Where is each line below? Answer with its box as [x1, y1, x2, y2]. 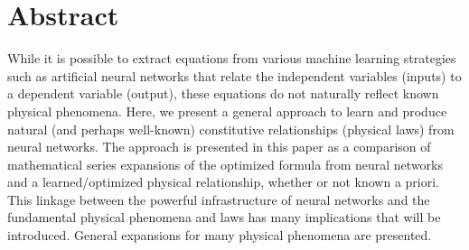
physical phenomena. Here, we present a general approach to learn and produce [7, 101, 447, 120]
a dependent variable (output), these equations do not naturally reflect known [7, 84, 439, 103]
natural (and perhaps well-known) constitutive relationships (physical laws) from [7, 119, 455, 138]
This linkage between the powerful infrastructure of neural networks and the [7, 190, 430, 208]
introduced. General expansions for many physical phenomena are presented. [7, 226, 432, 245]
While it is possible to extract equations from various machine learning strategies [7, 49, 456, 68]
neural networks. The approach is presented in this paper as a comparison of [7, 137, 431, 156]
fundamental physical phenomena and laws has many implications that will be [7, 208, 441, 227]
